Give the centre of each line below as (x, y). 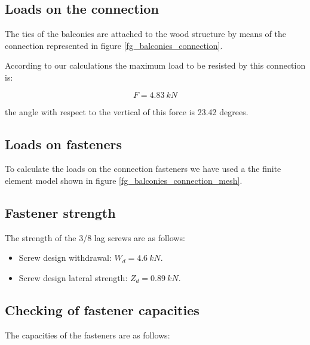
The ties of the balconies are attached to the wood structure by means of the (145, 34)
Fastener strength (60, 212)
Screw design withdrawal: (65, 258)
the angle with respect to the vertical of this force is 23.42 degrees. (127, 111)
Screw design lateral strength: (73, 277)
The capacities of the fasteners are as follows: (88, 335)
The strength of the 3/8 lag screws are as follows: (95, 237)
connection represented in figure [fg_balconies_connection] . (114, 45)
